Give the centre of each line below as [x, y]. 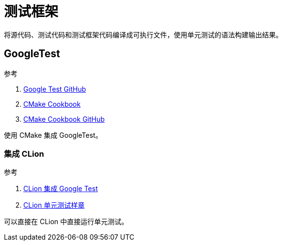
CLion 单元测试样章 [54, 205]
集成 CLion [24, 154]
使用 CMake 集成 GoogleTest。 [53, 135]
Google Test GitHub [55, 89]
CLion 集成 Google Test [61, 189]
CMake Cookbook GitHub [64, 119]
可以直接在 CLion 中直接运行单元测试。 [66, 222]
